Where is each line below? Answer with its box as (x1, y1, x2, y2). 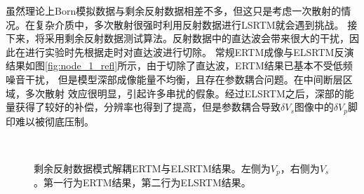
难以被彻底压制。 (15, 113, 94, 128)
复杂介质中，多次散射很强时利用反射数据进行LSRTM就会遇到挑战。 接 (34, 17, 358, 32)
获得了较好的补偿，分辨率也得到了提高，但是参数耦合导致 (15, 99, 281, 114)
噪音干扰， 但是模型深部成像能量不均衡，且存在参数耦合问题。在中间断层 (6, 71, 343, 86)
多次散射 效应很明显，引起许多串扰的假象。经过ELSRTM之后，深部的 (25, 85, 344, 100)
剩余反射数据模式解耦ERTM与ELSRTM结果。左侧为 (34, 160, 271, 175)
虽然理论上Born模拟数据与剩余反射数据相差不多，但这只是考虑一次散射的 (6, 4, 342, 18)
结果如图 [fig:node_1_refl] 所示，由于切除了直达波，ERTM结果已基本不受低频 (6, 58, 353, 73)
